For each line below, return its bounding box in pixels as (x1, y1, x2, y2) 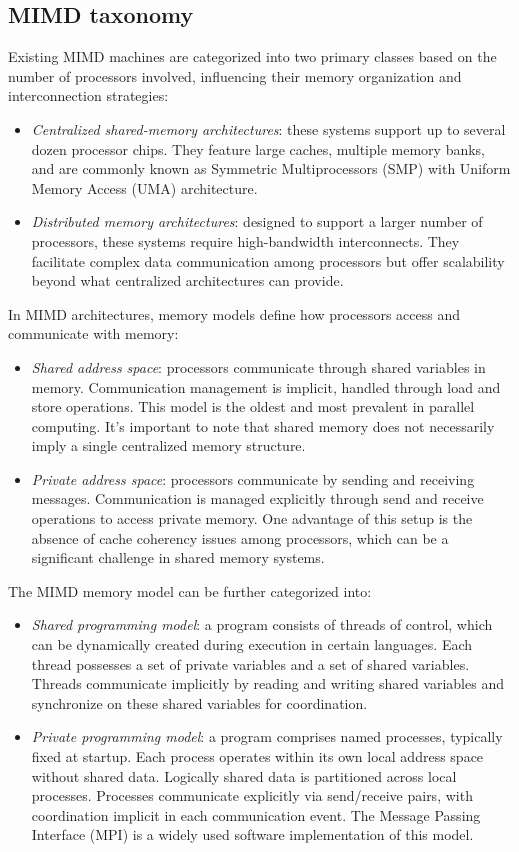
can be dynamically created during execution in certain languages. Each (31, 634, 473, 655)
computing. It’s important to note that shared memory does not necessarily (31, 415, 495, 436)
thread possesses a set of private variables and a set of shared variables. (31, 653, 470, 674)
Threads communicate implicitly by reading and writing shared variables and (31, 673, 504, 694)
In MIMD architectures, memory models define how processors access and (8, 303, 460, 324)
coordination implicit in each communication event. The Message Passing (31, 804, 481, 825)
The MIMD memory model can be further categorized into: (8, 580, 372, 601)
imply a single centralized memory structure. (31, 435, 306, 456)
